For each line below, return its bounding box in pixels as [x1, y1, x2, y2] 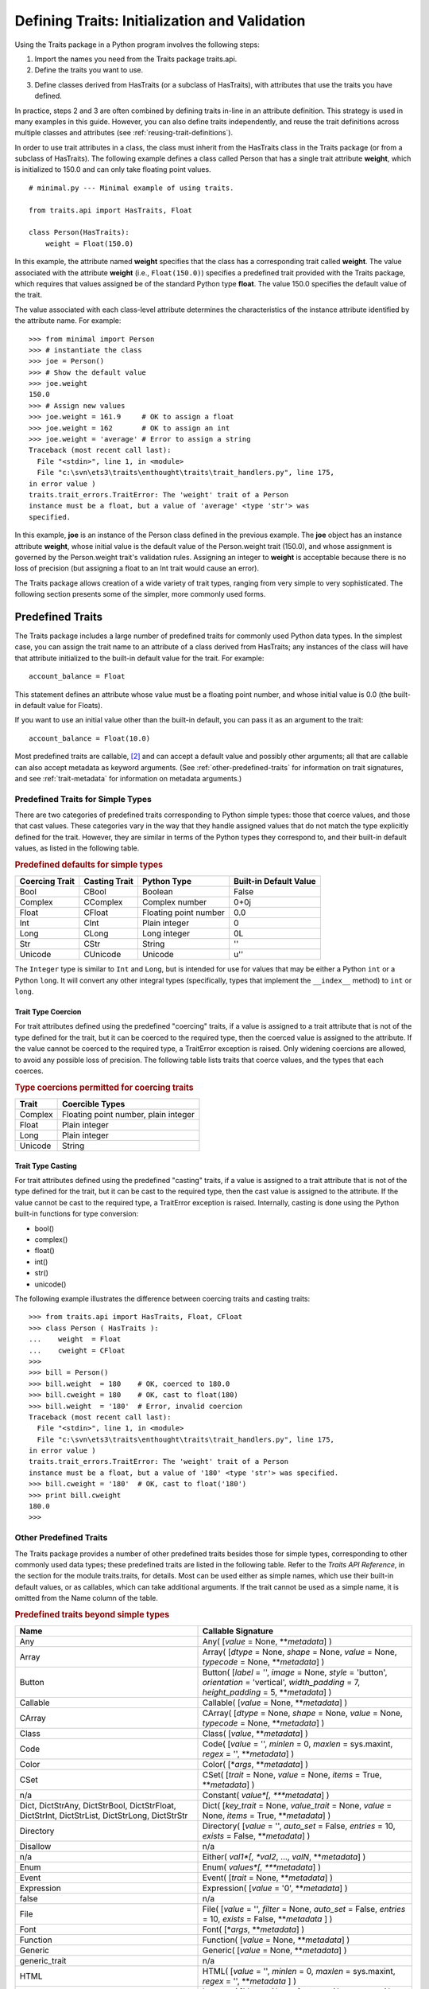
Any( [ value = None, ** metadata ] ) [202, 1636, 333, 1647]
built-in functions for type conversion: [14, 1209, 139, 1219]
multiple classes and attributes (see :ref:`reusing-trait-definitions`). [14, 128, 234, 138]
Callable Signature [202, 1625, 274, 1637]
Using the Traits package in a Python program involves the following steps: [14, 40, 260, 49]
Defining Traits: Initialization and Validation [14, 12, 306, 29]
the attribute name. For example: [14, 316, 122, 325]
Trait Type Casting [14, 1161, 77, 1170]
